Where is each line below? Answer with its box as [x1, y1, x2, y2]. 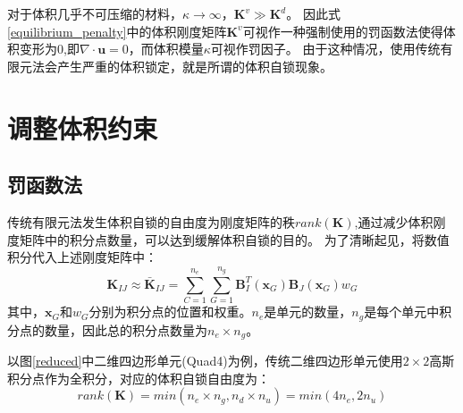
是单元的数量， [264, 302, 352, 321]
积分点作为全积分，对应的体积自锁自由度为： [7, 368, 270, 387]
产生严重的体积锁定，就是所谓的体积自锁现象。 [56, 56, 333, 75]
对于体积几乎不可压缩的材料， [7, 4, 182, 22]
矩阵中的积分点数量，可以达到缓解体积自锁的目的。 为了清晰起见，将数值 [19, 230, 450, 249]
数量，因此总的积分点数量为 [44, 320, 207, 339]
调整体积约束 [7, 109, 158, 146]
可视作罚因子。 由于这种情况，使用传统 [210, 39, 441, 58]
